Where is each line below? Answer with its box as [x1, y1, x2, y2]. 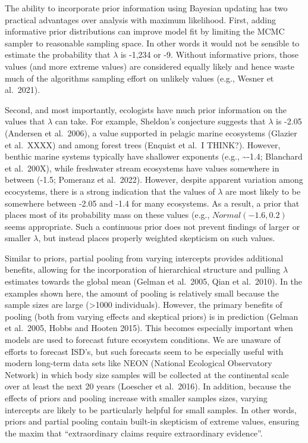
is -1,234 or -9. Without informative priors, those [120, 48, 299, 61]
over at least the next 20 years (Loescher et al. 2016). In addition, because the [5, 380, 291, 392]
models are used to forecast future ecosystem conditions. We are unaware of [5, 333, 281, 346]
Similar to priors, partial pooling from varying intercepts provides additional [5, 251, 284, 264]
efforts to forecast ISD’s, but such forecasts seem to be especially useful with [5, 345, 284, 357]
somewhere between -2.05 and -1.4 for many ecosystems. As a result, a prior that [5, 196, 300, 209]
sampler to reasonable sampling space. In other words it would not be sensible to [5, 36, 300, 49]
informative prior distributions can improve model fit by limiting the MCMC [5, 25, 285, 38]
